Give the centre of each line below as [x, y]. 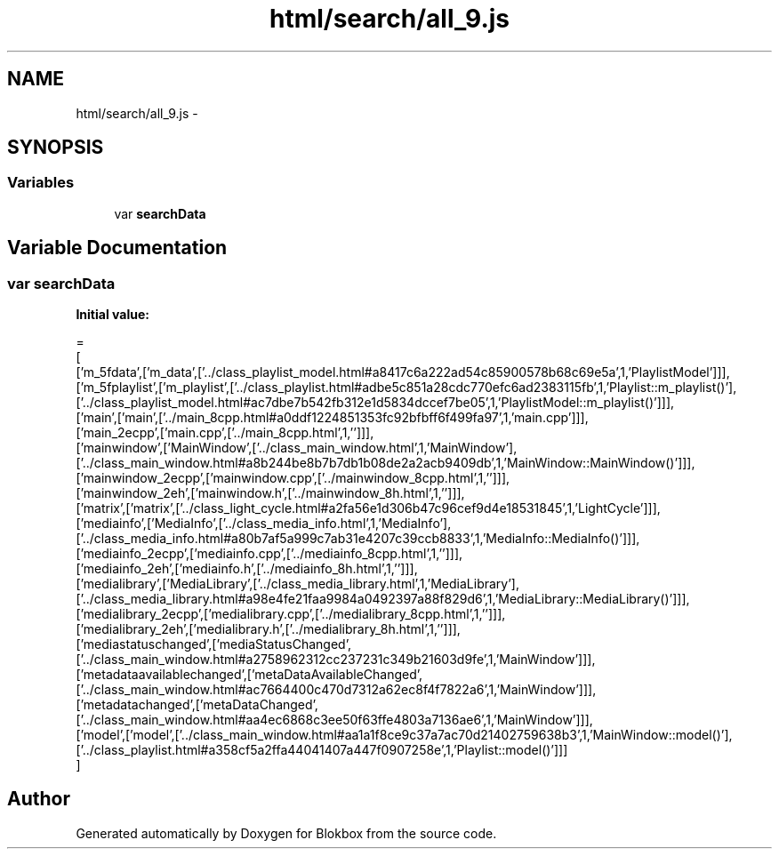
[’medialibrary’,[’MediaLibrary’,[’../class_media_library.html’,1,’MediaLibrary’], [298, 584]
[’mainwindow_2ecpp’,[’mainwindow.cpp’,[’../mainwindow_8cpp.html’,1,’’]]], [293, 478]
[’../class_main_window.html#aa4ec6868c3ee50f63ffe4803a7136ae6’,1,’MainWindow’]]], [334, 720]
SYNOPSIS [56, 148]
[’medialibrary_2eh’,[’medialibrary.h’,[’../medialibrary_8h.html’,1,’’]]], [268, 629]
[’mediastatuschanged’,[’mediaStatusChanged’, [213, 644]
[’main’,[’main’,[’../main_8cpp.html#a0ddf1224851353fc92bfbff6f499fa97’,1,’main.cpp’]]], [332, 418]
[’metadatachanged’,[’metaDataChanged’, [197, 705]
